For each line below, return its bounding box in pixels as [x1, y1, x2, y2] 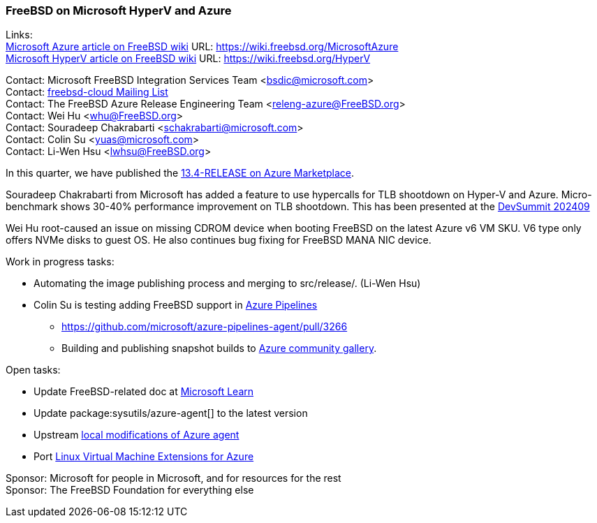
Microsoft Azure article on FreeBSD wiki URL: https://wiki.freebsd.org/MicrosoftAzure [6, 40, 399, 53]
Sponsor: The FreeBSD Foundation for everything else [6, 484, 254, 496]
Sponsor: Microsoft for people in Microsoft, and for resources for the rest [6, 472, 341, 485]
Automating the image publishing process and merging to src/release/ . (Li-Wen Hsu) [34, 277, 421, 290]
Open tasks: [6, 364, 61, 376]
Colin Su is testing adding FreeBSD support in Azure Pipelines [34, 299, 318, 311]
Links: [6, 29, 33, 41]
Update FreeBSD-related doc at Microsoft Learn [34, 385, 254, 398]
